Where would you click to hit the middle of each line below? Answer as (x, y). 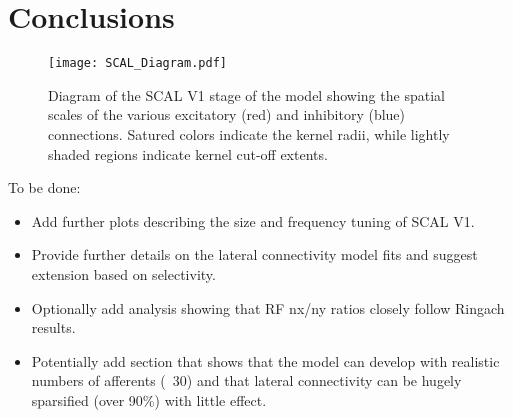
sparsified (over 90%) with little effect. (149, 399)
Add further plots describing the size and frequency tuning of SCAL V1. (253, 220)
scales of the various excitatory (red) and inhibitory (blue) (227, 114)
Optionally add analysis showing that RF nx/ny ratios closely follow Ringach (268, 307)
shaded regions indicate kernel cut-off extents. (188, 153)
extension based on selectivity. (123, 273)
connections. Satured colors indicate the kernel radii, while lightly (249, 133)
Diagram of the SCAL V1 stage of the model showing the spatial (246, 94)
